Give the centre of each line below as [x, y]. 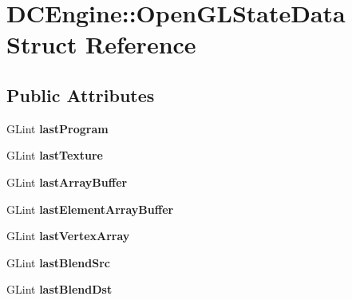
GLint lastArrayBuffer [67, 182]
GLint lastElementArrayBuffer [90, 209]
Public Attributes [81, 95]
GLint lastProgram [57, 128]
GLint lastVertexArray [68, 236]
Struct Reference [101, 44]
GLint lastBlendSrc [58, 262]
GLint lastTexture [55, 155]
